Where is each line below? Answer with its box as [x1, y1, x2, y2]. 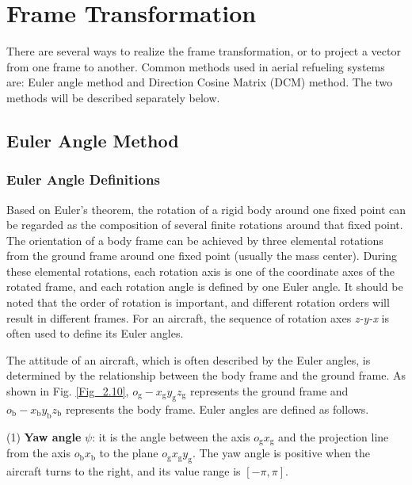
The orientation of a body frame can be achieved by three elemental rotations [6, 231, 383, 248]
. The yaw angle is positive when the [192, 445, 371, 461]
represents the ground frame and [189, 383, 349, 399]
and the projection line [277, 428, 389, 445]
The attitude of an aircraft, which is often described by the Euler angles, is [6, 351, 371, 368]
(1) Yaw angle [6, 428, 82, 445]
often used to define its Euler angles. [6, 325, 184, 342]
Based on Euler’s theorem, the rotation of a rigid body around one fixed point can [6, 200, 406, 217]
